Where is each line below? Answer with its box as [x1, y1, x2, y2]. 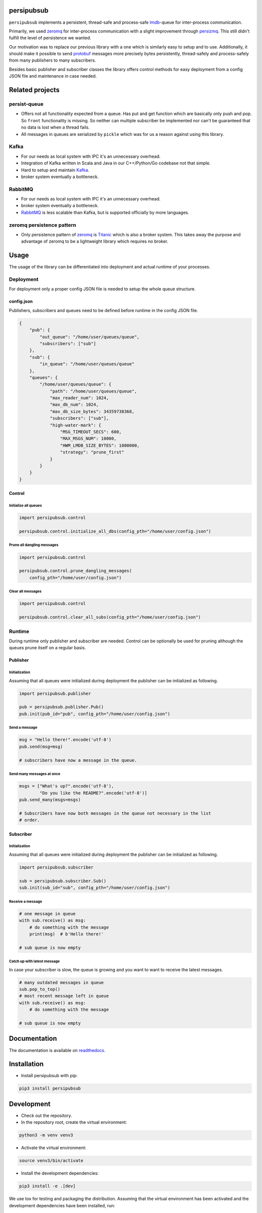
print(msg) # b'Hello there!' [29, 931, 104, 936]
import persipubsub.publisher [19, 690, 91, 696]
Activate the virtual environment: [21, 1145, 87, 1151]
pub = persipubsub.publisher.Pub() [19, 704, 104, 710]
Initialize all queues [9, 503, 42, 508]
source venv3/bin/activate [19, 1158, 83, 1164]
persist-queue [9, 101, 44, 108]
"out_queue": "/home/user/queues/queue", [39, 334, 140, 340]
